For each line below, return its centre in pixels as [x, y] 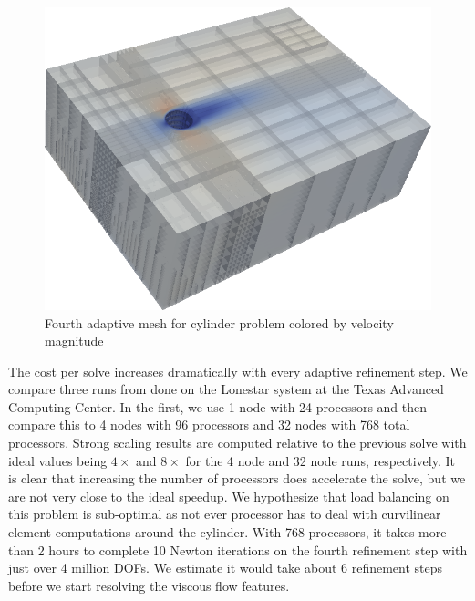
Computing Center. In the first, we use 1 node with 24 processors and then [218, 406]
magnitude [74, 341]
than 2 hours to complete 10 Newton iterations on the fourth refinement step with [238, 549]
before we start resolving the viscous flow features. [149, 585]
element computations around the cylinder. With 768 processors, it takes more [227, 532]
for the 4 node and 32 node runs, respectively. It [320, 460]
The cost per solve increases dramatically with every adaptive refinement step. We [238, 371]
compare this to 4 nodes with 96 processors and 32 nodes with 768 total [209, 425]
